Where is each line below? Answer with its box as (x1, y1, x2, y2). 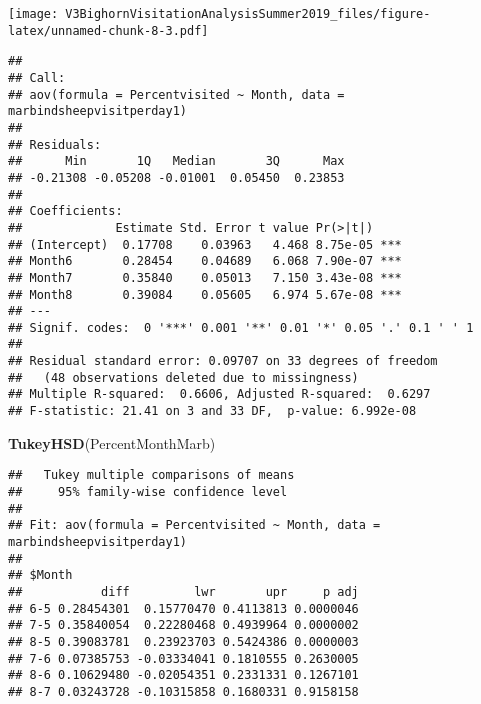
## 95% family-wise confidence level (8, 485, 288, 499)
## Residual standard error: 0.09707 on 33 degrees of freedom (8, 354, 438, 369)
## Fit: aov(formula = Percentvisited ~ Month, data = (8, 518, 381, 533)
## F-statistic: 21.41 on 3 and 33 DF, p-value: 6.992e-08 (8, 404, 417, 419)
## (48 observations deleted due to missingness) (8, 370, 359, 385)
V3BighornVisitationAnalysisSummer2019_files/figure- (65, 7, 431, 21)
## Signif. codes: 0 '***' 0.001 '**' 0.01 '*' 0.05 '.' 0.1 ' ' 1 (8, 320, 474, 335)
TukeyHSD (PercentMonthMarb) (8, 432, 216, 453)
